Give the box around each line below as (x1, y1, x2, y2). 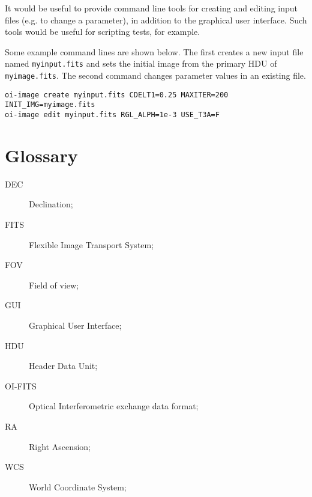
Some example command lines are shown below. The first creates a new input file (5, 45, 304, 58)
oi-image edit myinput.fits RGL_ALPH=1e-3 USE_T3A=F (5, 111, 220, 119)
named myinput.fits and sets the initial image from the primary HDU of (5, 57, 277, 70)
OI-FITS (5, 379, 37, 392)
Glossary (5, 142, 78, 167)
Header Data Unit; (29, 359, 98, 372)
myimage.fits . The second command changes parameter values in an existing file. (5, 69, 306, 82)
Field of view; (29, 278, 79, 291)
